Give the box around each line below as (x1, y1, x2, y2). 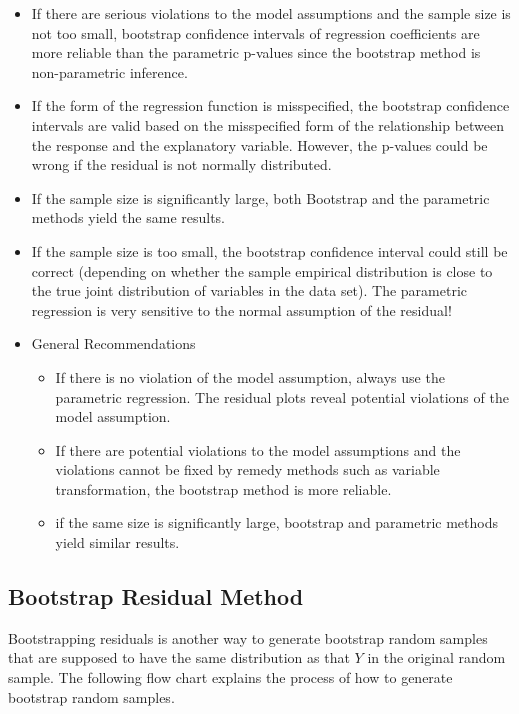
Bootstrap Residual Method (8, 581, 304, 612)
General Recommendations (31, 333, 196, 354)
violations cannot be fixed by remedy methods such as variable (55, 459, 440, 480)
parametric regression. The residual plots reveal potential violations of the (55, 386, 509, 407)
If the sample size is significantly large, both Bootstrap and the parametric (31, 187, 490, 208)
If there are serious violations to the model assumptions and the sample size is (31, 3, 511, 23)
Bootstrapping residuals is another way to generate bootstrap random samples (8, 627, 488, 648)
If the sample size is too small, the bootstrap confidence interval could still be (31, 240, 508, 261)
